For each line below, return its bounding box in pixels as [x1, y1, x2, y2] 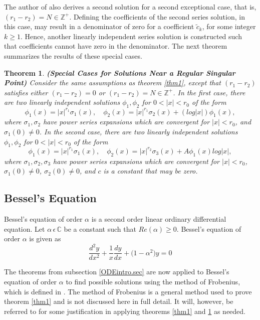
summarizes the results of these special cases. [4, 50, 142, 61]
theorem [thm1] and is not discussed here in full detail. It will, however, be [4, 296, 233, 306]
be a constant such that [64, 223, 136, 234]
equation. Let [4, 223, 45, 234]
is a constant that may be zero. [103, 166, 198, 176]
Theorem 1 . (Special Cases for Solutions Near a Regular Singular [4, 67, 235, 78]
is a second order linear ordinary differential [91, 214, 226, 224]
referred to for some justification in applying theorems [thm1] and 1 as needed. [4, 305, 245, 316]
